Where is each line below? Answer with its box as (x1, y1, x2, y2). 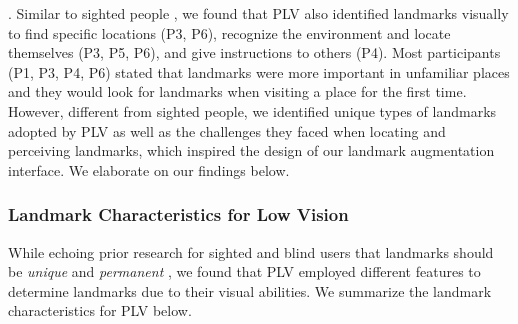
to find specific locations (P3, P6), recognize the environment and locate (8, 22, 451, 43)
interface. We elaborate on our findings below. (8, 159, 290, 180)
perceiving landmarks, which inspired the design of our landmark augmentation (8, 140, 495, 161)
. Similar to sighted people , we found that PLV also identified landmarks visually (8, 3, 509, 23)
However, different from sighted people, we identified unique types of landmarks (8, 100, 497, 121)
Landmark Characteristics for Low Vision (8, 202, 349, 227)
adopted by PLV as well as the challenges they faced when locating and (8, 120, 446, 141)
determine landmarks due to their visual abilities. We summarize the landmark (8, 280, 492, 301)
